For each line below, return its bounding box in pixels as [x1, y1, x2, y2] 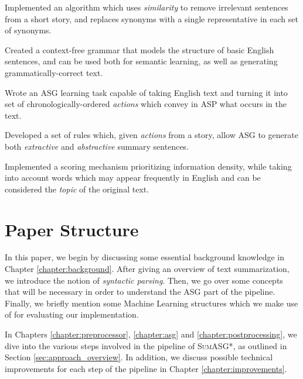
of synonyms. [5, 24, 52, 36]
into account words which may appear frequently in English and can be [5, 171, 261, 184]
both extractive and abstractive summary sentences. [5, 140, 189, 152]
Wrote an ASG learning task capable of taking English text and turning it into [5, 86, 288, 98]
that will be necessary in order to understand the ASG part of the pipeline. [5, 285, 275, 298]
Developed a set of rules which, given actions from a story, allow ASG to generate [5, 129, 298, 141]
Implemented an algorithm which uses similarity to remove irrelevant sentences [5, 1, 288, 13]
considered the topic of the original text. [5, 182, 149, 195]
